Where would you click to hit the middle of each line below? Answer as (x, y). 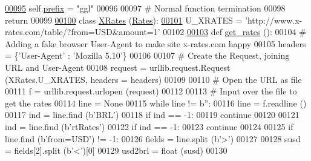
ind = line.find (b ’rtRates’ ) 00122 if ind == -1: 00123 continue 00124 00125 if (149, 126)
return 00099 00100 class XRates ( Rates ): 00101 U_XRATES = (124, 20)
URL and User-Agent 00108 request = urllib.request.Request (118, 67)
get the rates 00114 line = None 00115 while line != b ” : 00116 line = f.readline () (156, 103)
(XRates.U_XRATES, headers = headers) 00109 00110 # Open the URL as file (153, 79)
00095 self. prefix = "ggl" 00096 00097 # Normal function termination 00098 (145, 8)
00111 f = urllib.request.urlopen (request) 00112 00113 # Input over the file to (151, 91)
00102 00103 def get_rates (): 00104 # (234, 32)
